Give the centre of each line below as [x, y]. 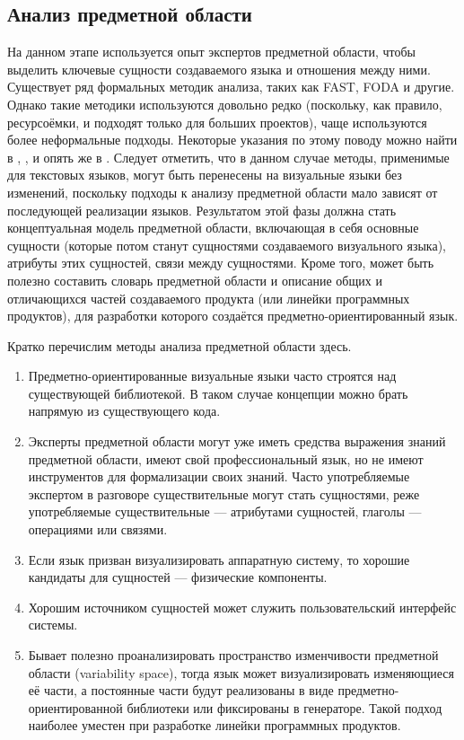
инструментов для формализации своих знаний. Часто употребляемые [219, 476]
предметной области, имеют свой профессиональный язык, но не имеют [226, 458]
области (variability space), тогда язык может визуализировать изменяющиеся [241, 672]
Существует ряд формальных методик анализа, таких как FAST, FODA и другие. [231, 87]
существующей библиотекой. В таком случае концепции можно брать [218, 393]
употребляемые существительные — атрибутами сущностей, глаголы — [225, 511]
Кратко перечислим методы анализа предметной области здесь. [179, 345]
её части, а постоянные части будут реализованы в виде [181, 690]
